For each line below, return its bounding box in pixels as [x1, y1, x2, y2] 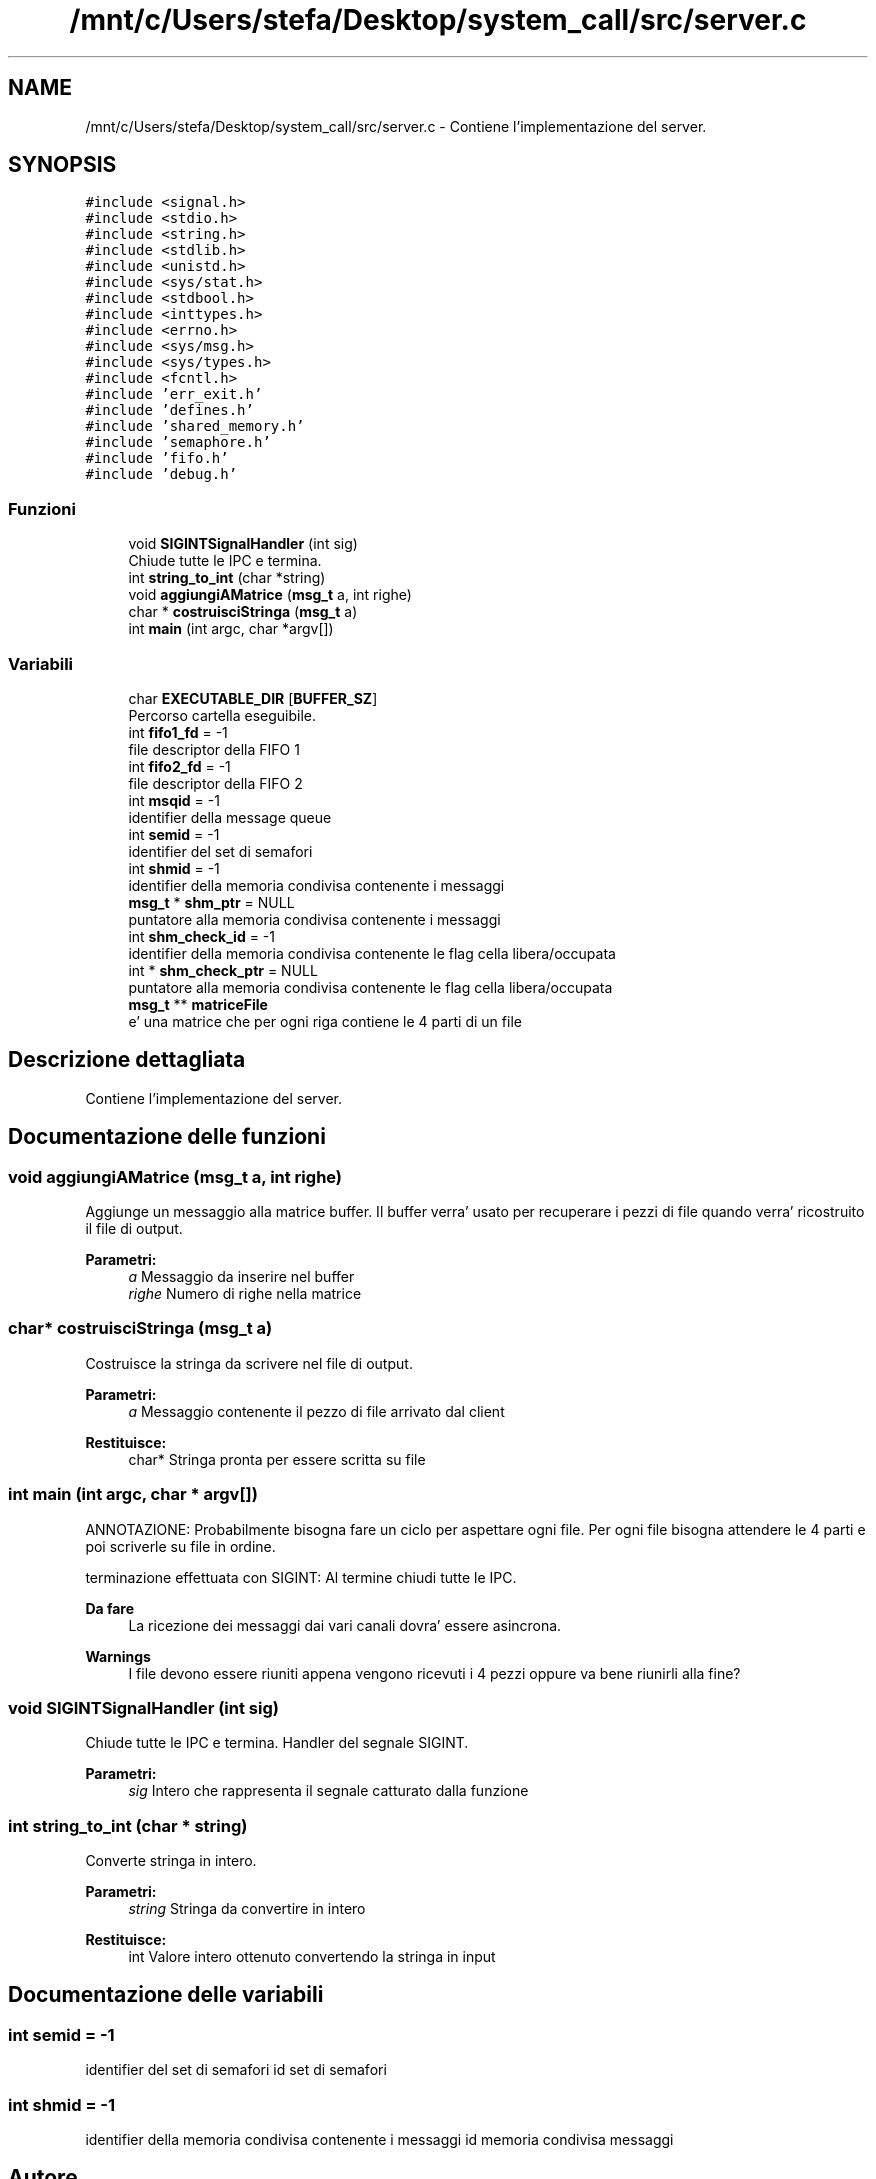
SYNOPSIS [8, 152, 117, 178]
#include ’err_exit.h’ [85, 386, 263, 403]
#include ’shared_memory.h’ [85, 418, 305, 435]
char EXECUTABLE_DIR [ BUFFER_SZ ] [128, 689, 378, 707]
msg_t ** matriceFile [128, 995, 268, 1013]
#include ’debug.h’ [85, 466, 238, 483]
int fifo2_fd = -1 [128, 757, 231, 775]
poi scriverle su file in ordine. [85, 1537, 276, 1555]
